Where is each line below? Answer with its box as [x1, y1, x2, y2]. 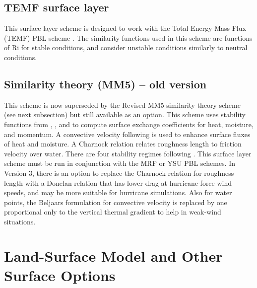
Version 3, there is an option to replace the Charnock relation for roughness [4, 167, 234, 178]
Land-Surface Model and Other [4, 245, 223, 266]
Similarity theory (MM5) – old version [4, 76, 207, 91]
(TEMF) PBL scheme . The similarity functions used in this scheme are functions [4, 32, 253, 43]
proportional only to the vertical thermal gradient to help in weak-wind [4, 207, 221, 217]
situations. [4, 216, 36, 226]
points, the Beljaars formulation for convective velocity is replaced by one [4, 197, 227, 207]
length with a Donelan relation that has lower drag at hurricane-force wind [4, 177, 232, 188]
